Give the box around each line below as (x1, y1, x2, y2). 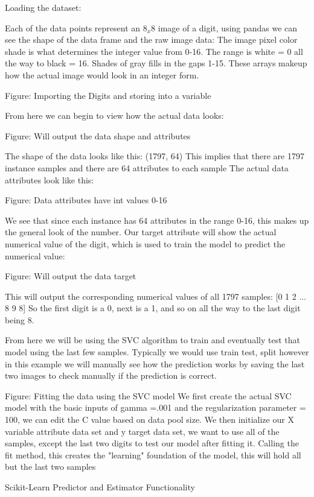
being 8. (5, 313, 34, 326)
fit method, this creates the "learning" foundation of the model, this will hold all (5, 448, 301, 461)
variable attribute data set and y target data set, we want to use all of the (5, 425, 280, 437)
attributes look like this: (5, 173, 94, 186)
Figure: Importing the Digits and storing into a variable (5, 89, 211, 101)
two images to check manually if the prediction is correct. (5, 369, 217, 382)
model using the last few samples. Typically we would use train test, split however (5, 346, 309, 358)
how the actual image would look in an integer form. (5, 68, 199, 81)
